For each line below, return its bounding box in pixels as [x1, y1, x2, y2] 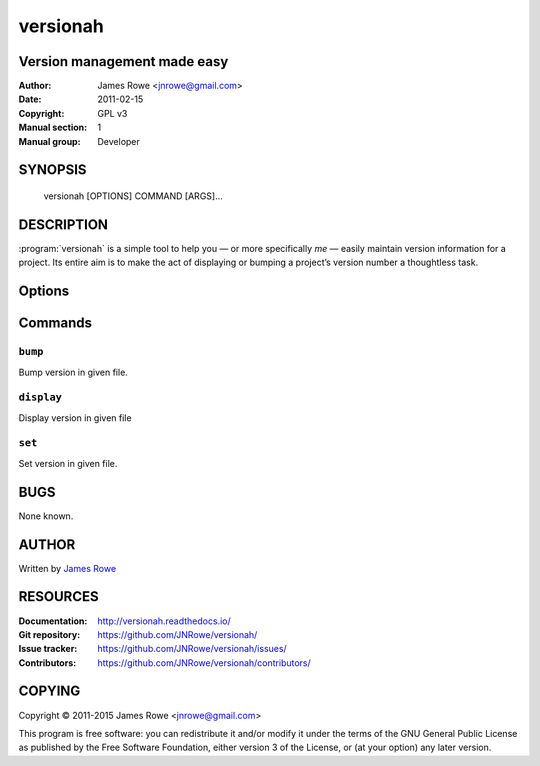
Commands [18, 315, 93, 332]
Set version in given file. [18, 457, 118, 469]
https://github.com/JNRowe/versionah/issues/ [97, 643, 287, 655]
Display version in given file [18, 411, 132, 424]
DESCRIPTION [18, 216, 109, 233]
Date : [18, 93, 42, 105]
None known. [18, 510, 74, 522]
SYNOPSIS [18, 161, 87, 179]
